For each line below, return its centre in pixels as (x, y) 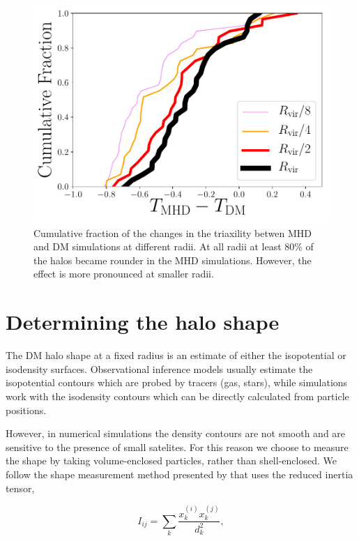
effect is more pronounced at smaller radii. (124, 274)
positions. (26, 410)
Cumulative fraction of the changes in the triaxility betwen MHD (173, 233)
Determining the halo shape (143, 322)
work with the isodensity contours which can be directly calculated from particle (177, 396)
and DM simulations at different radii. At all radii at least (158, 246)
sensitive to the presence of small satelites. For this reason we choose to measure (177, 447)
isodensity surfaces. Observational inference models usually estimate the (159, 368)
